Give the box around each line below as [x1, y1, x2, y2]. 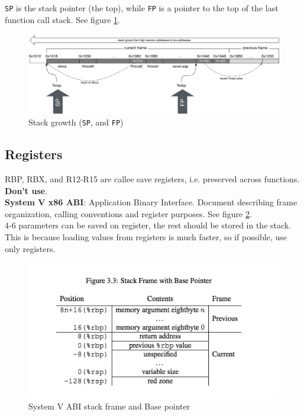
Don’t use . [5, 184, 48, 196]
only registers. [5, 242, 56, 254]
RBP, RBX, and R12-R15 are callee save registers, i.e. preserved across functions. [5, 173, 300, 185]
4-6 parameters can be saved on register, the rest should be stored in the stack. [5, 219, 292, 231]
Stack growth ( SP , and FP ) [28, 116, 124, 128]
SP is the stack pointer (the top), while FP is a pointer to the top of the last [5, 2, 279, 14]
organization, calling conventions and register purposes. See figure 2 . [5, 207, 252, 220]
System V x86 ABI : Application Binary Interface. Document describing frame [5, 196, 297, 208]
